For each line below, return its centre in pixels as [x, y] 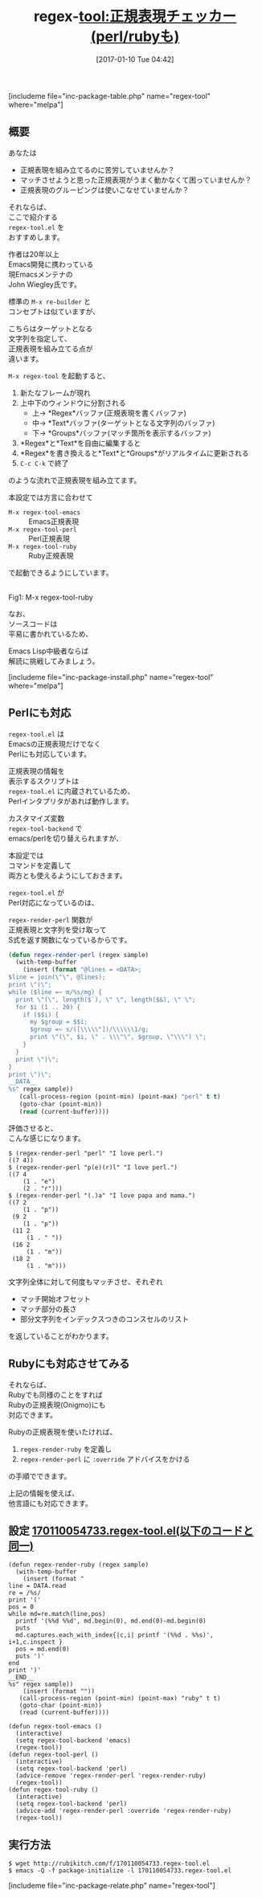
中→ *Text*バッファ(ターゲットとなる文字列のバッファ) [123, 423]
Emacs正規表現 [53, 521]
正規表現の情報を [37, 771]
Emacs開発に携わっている [51, 264]
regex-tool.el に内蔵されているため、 [72, 791]
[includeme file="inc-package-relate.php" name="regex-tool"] [112, 1886]
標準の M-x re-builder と [50, 301]
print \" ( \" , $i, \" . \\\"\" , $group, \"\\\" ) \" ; [118, 1037]
